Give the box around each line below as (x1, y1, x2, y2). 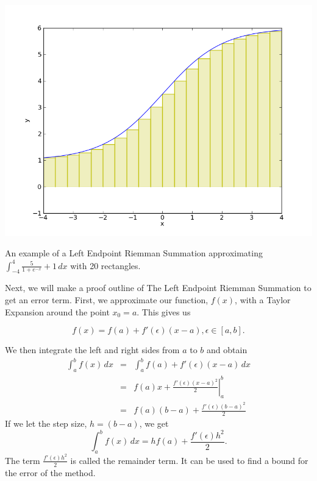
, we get (139, 417, 169, 430)
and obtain (207, 343, 248, 356)
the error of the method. (5, 466, 96, 479)
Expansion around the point (5, 305, 110, 318)
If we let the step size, (5, 417, 87, 430)
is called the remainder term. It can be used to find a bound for (70, 454, 308, 466)
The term (5, 454, 40, 466)
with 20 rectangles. (70, 259, 141, 272)
